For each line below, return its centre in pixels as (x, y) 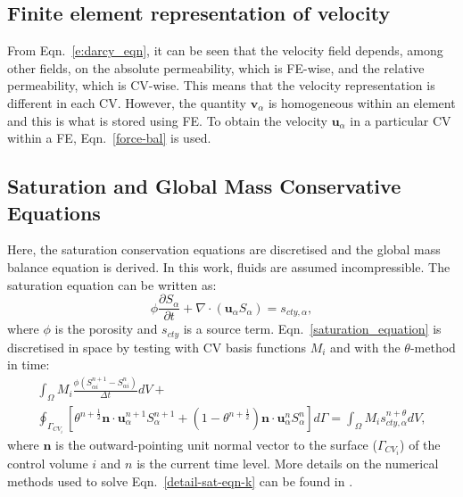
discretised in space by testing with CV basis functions (157, 347)
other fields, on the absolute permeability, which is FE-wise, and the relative (216, 67)
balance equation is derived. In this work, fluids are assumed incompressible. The (229, 266)
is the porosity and (106, 329)
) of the (420, 444)
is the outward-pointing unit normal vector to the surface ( (216, 444)
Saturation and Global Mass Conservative (204, 186)
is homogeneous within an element (362, 102)
